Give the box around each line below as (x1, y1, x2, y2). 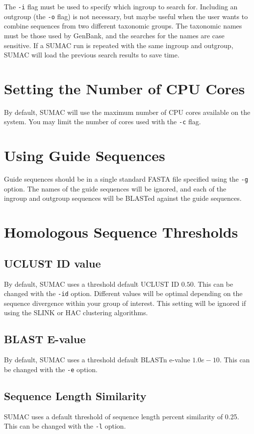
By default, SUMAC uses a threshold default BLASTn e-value (4, 354, 190, 365)
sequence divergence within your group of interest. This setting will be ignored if (4, 298, 246, 308)
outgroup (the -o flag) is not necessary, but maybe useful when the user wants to (4, 11, 248, 21)
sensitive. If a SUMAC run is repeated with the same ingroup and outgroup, (4, 40, 233, 50)
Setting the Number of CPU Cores (4, 78, 245, 98)
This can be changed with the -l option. (4, 421, 126, 431)
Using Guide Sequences (4, 145, 165, 165)
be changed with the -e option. (4, 364, 98, 374)
